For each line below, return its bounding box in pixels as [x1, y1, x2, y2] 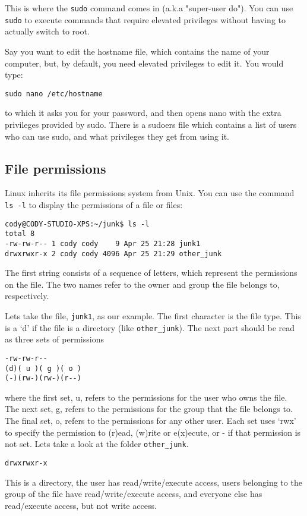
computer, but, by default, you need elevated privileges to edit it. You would [5, 56, 284, 69]
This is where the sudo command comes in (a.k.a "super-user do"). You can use [5, 2, 293, 14]
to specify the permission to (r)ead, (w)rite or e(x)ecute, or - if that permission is [5, 426, 301, 438]
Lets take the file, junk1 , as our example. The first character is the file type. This [5, 309, 301, 322]
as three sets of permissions [5, 333, 104, 345]
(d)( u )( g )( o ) [5, 364, 81, 373]
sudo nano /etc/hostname [5, 89, 103, 98]
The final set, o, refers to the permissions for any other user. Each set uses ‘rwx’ [5, 414, 296, 427]
